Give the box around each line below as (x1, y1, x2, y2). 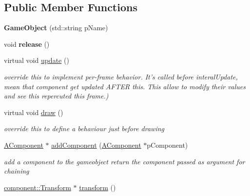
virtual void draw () (4, 107, 63, 117)
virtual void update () (4, 55, 69, 65)
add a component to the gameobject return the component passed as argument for (4, 156, 245, 166)
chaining (4, 166, 29, 176)
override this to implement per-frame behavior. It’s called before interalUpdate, (4, 71, 238, 81)
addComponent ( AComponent (51, 139, 141, 150)
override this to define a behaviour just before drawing (4, 123, 165, 134)
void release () (4, 39, 50, 49)
